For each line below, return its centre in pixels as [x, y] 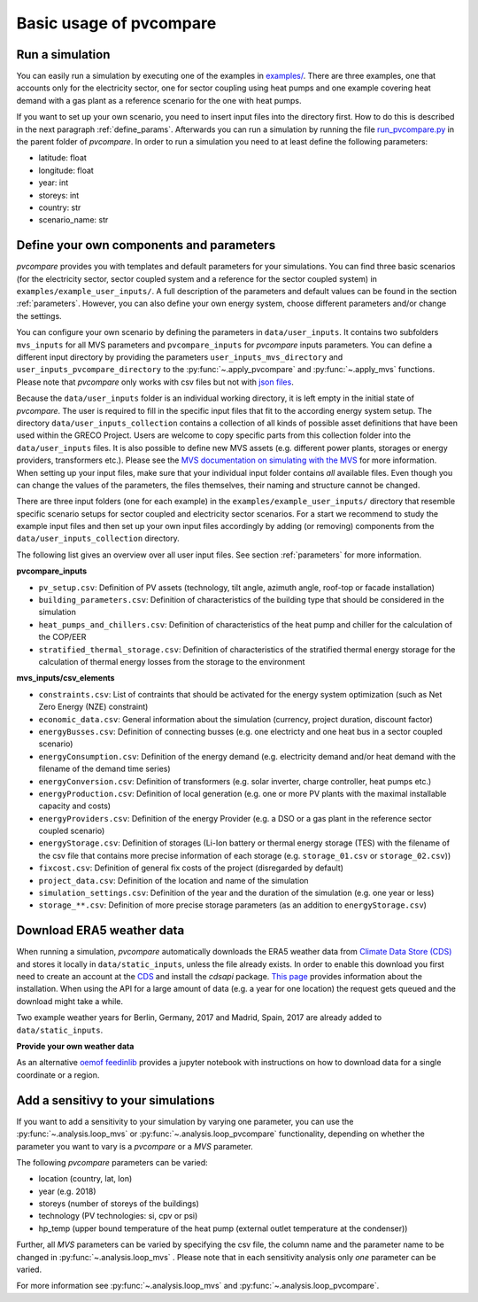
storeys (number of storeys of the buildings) [119, 1204]
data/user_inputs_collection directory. [98, 538]
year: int [54, 183]
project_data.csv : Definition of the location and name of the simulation [173, 880]
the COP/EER [62, 637]
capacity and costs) [74, 806]
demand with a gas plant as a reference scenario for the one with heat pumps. [159, 100]
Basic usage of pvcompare [116, 23]
